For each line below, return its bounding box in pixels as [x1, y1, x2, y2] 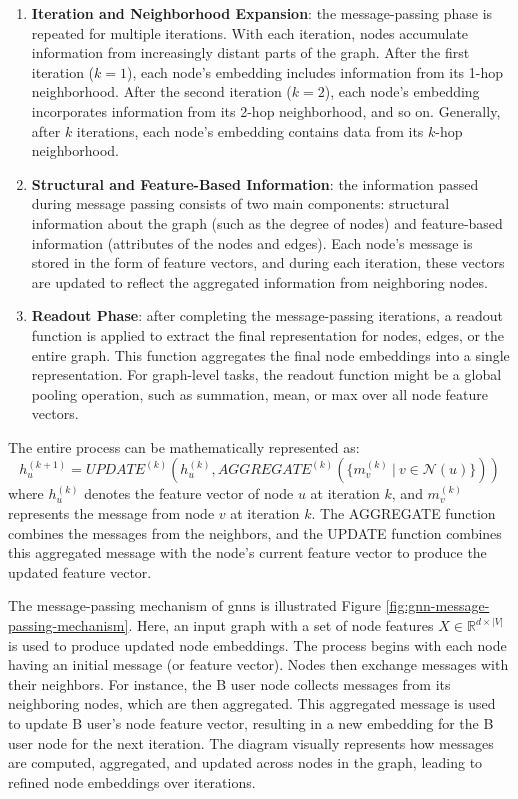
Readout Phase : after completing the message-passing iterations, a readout [31, 305, 504, 326]
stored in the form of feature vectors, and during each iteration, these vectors [31, 252, 505, 273]
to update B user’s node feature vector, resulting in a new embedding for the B [8, 713, 494, 733]
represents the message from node [8, 503, 215, 524]
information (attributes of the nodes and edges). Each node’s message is [31, 232, 473, 253]
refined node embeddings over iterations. [8, 771, 256, 792]
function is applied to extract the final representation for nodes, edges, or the [31, 324, 505, 345]
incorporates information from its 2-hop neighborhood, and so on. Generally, [31, 100, 501, 121]
